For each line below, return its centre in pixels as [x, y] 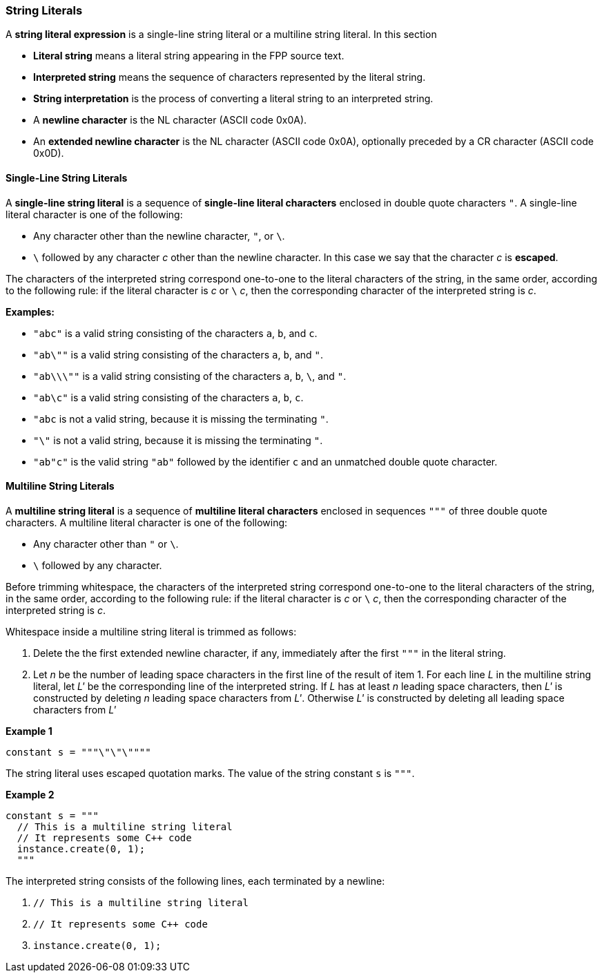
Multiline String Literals [60, 486]
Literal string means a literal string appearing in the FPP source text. [189, 56]
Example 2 [30, 794]
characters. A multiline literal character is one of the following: [147, 522]
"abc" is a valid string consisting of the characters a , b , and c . [175, 333]
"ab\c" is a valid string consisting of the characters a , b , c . [168, 397]
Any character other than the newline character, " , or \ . [159, 236]
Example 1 [29, 731]
